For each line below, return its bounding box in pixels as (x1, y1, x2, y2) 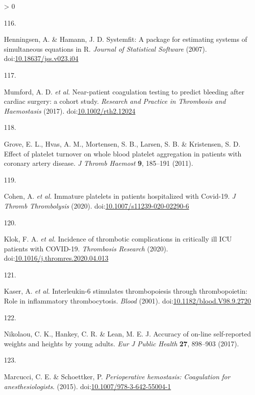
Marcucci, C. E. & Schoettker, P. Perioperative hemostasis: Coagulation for (4, 371, 230, 382)
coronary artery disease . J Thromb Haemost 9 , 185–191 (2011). (4, 158, 193, 168)
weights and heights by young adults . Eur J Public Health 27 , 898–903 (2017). (4, 338, 239, 348)
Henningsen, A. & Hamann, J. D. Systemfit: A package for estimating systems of (4, 34, 247, 44)
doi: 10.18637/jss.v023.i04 (4, 53, 78, 63)
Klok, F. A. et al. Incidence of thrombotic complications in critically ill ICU (4, 234, 232, 244)
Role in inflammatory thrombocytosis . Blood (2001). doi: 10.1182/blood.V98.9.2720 (4, 296, 251, 306)
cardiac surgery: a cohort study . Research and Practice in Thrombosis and (4, 96, 226, 106)
